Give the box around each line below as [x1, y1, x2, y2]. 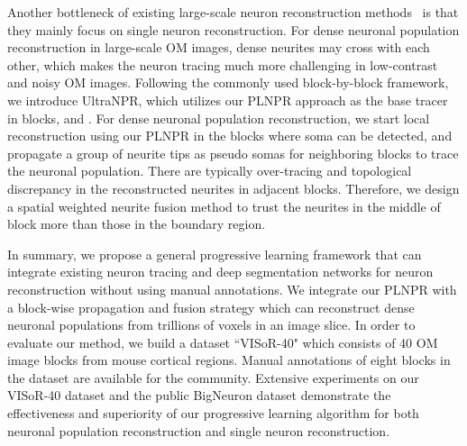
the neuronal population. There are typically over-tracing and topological [7, 161, 412, 180]
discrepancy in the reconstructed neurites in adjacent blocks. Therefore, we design [7, 178, 460, 197]
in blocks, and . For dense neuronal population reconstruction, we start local [7, 108, 430, 127]
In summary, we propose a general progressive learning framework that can [7, 244, 422, 263]
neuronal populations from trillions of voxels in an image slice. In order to [7, 315, 416, 334]
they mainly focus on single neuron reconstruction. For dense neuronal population [7, 20, 460, 39]
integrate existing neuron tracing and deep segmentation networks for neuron [7, 262, 434, 281]
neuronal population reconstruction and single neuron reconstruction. [7, 421, 390, 440]
